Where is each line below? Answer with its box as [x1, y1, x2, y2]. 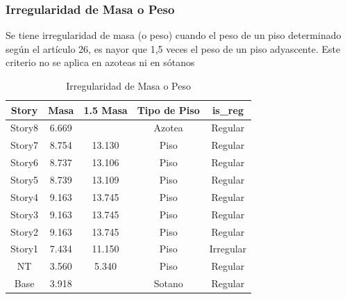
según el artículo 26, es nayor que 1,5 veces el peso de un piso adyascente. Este [6, 41, 341, 56]
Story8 [10, 120, 39, 135]
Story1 [10, 241, 39, 256]
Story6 [10, 155, 39, 170]
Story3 [10, 207, 39, 221]
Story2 [10, 224, 39, 239]
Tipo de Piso [137, 102, 200, 117]
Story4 [10, 189, 39, 204]
